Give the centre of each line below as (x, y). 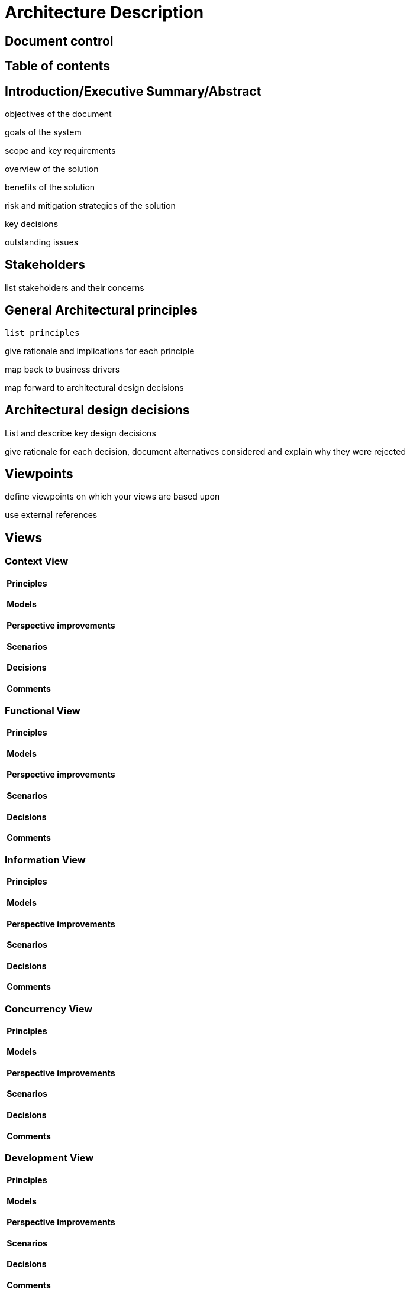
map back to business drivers (62, 369)
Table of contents (57, 66)
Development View (49, 1158)
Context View (37, 561)
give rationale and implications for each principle (100, 351)
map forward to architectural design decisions (94, 387)
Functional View (43, 710)
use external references (51, 515)
